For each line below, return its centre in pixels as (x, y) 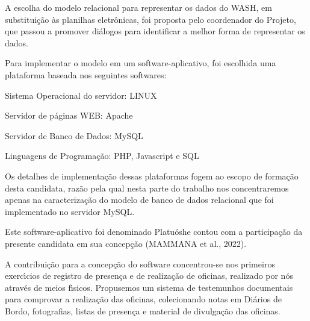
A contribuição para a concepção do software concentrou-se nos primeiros (140, 263)
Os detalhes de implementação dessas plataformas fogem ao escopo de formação (152, 176)
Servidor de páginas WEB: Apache (69, 115)
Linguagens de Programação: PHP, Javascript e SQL (102, 156)
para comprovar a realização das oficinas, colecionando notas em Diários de (143, 299)
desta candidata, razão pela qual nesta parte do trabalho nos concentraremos (147, 188)
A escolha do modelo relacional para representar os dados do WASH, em (138, 7)
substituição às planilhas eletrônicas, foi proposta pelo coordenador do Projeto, (150, 19)
